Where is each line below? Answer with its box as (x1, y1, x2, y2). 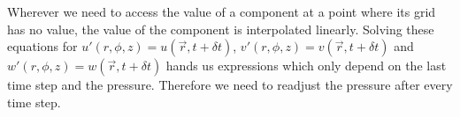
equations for (7, 37, 78, 55)
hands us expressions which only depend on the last (165, 56, 447, 75)
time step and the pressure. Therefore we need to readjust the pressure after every (7, 76, 453, 94)
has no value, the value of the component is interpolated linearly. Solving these (7, 19, 434, 38)
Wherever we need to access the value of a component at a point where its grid (7, 3, 436, 20)
